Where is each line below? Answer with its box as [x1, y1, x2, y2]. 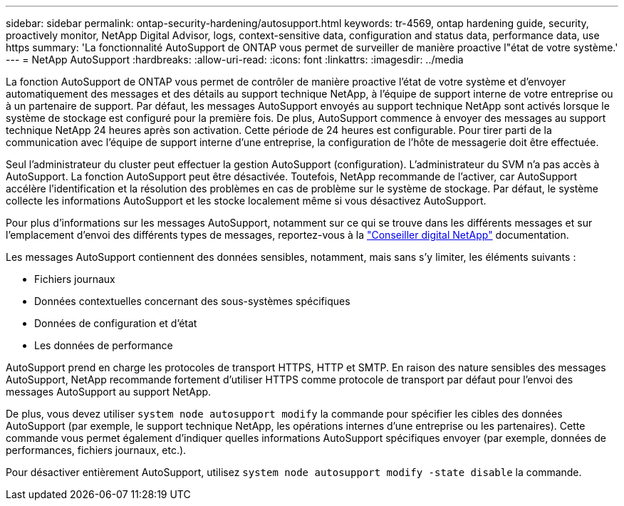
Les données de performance [34, 339, 173, 351]
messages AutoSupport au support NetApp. [6, 386, 212, 398]
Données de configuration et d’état [34, 317, 197, 329]
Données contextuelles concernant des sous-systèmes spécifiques [34, 295, 350, 307]
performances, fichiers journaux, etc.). [6, 444, 187, 456]
